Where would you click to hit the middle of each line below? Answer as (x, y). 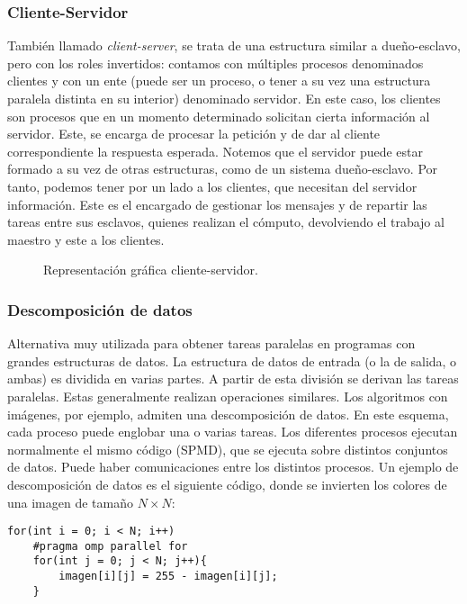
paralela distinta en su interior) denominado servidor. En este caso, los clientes (224, 98)
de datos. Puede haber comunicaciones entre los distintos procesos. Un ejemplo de (233, 467)
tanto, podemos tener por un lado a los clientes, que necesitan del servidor (212, 186)
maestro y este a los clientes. (86, 239)
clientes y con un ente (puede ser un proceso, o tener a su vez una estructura (219, 81)
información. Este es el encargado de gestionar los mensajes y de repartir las (217, 204)
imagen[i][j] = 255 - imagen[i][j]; (168, 577)
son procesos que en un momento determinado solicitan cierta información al (219, 116)
